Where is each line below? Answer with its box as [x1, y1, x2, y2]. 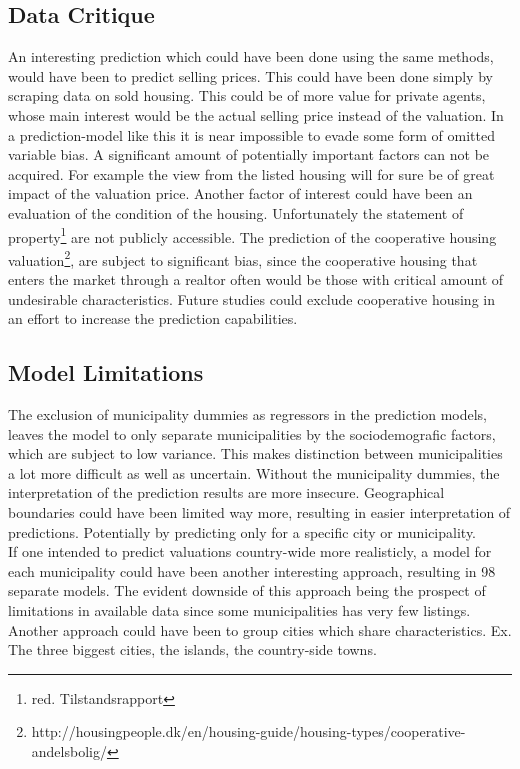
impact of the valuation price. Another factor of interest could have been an [8, 183, 473, 204]
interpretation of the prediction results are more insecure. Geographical [8, 482, 445, 503]
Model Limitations [8, 357, 204, 388]
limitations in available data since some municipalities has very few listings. [8, 599, 471, 620]
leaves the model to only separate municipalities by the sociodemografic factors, [8, 423, 496, 444]
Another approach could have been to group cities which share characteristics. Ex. [8, 619, 512, 640]
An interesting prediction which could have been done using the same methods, [8, 46, 494, 67]
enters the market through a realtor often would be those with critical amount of [8, 269, 504, 290]
